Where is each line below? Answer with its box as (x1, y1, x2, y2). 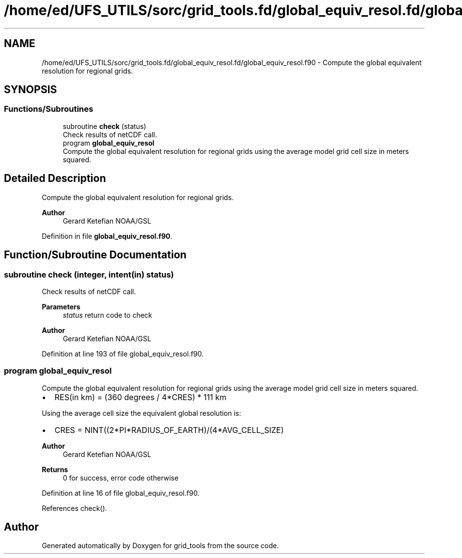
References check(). (42, 504, 107, 512)
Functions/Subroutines (4, 104, 93, 114)
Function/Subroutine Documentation (4, 249, 187, 261)
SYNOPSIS (4, 83, 57, 96)
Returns (42, 465, 68, 474)
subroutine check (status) (63, 122, 146, 130)
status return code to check (63, 310, 152, 319)
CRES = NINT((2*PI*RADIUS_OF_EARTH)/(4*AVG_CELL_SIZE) (54, 425, 284, 435)
